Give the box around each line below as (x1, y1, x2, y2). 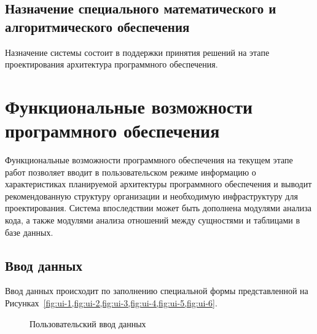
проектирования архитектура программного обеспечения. (5, 58, 218, 71)
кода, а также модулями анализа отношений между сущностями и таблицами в (5, 214, 300, 227)
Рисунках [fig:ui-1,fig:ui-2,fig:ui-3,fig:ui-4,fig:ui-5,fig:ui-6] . (5, 297, 217, 309)
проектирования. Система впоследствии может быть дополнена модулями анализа (5, 201, 311, 214)
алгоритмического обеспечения (5, 17, 190, 36)
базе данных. (5, 225, 53, 238)
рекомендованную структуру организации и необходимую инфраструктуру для (5, 189, 298, 202)
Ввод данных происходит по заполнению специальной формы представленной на (5, 284, 308, 297)
